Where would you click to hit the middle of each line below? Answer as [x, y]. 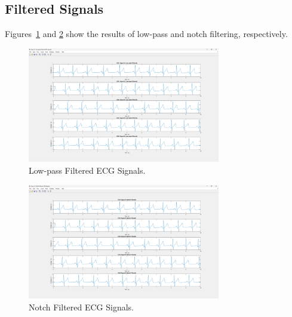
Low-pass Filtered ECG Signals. [87, 170]
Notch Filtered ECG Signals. [82, 307]
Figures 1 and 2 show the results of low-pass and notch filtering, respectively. [146, 34]
